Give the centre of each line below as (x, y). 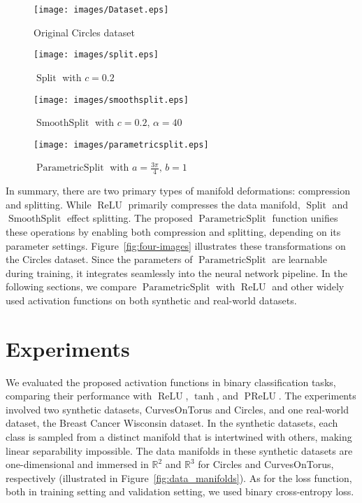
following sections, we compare (71, 286)
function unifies (305, 218)
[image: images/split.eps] (96, 55)
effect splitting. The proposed (130, 218)
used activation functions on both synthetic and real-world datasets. (151, 300)
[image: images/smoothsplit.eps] (111, 100)
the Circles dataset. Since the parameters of (99, 259)
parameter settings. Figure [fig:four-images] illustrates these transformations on (176, 245)
